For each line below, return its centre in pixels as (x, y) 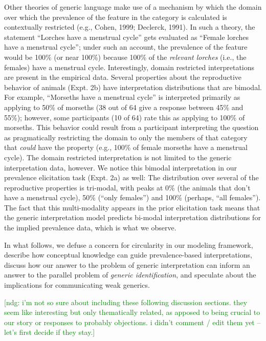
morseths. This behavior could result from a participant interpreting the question (131, 127)
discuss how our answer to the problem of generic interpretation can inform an (127, 264)
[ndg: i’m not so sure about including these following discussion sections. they (126, 302)
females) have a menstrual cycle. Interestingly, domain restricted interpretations (129, 67)
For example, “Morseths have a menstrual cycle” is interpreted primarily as (122, 97)
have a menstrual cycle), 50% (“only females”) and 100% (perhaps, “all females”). (132, 197)
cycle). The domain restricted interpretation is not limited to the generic (118, 157)
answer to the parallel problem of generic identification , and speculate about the (130, 275)
